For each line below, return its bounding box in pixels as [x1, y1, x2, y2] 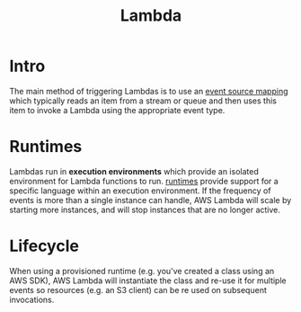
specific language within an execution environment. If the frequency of [9, 185, 271, 196]
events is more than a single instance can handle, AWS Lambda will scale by [9, 194, 292, 205]
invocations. [9, 294, 55, 305]
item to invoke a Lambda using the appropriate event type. [9, 104, 226, 115]
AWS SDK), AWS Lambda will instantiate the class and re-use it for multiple [9, 275, 287, 286]
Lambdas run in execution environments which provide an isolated [9, 165, 259, 176]
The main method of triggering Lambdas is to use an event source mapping [9, 85, 289, 96]
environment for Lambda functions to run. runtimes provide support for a [9, 175, 279, 186]
